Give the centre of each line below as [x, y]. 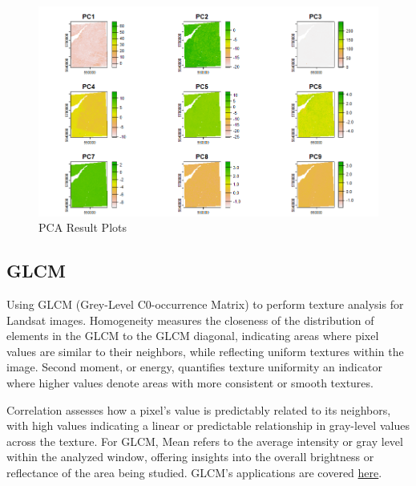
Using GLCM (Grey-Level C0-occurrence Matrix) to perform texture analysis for [205, 304]
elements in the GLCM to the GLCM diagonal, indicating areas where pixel [193, 336]
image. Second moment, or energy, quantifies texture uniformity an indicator [194, 367]
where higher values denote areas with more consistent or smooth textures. [190, 383]
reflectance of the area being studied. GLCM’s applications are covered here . [194, 472]
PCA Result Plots [83, 227]
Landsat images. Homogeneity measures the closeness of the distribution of [190, 320]
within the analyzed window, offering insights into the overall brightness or [190, 457]
